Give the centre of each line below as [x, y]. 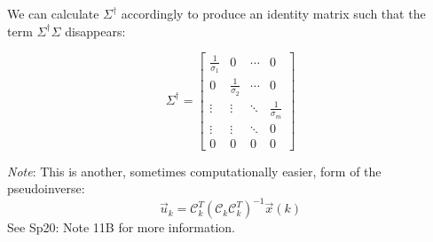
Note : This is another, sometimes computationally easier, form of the [194, 171]
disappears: [95, 31]
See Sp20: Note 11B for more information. [121, 227]
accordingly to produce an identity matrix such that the [273, 13]
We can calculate [53, 13]
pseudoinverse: [46, 188]
